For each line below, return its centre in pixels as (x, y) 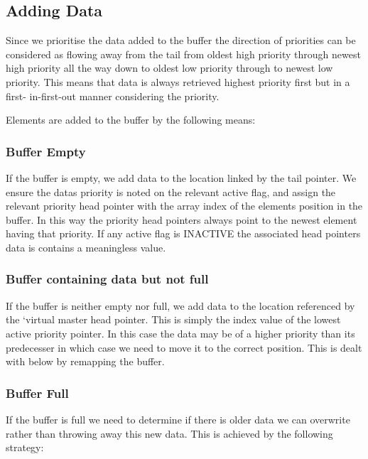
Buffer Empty (46, 151)
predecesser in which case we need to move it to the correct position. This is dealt (184, 347)
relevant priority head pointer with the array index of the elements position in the (184, 206)
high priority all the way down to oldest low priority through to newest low (169, 68)
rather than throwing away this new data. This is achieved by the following (169, 433)
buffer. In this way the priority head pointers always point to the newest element (182, 219)
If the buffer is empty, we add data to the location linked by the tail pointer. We (181, 177)
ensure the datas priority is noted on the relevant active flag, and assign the (171, 191)
